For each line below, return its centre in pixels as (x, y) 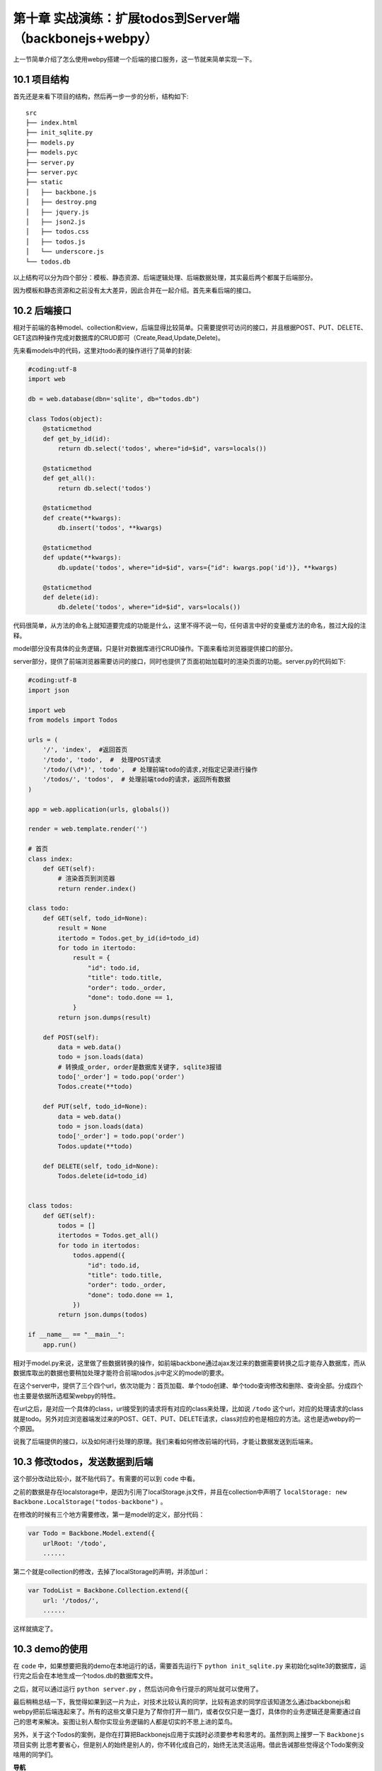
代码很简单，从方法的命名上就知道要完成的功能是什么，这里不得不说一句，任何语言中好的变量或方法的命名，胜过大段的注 (190, 626)
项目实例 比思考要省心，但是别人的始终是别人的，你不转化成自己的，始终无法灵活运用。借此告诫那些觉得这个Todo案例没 (189, 1744)
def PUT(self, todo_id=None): (95, 1107)
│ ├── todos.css (58, 232)
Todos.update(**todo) (95, 1146)
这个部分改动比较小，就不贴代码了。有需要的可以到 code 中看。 (106, 1479)
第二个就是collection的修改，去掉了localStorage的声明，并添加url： (111, 1572)
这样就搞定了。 (35, 1629)
